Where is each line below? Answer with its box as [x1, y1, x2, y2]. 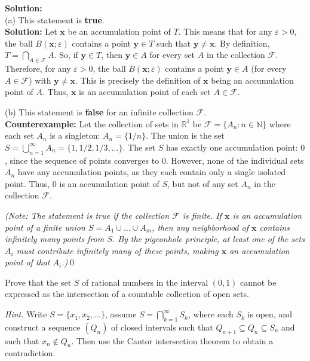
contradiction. [5, 347, 56, 359]
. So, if [54, 48, 78, 61]
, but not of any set [167, 177, 238, 189]
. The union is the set [146, 129, 225, 142]
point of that [5, 256, 50, 268]
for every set [149, 48, 195, 61]
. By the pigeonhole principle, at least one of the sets [112, 232, 305, 245]
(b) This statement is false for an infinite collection [5, 105, 194, 118]
